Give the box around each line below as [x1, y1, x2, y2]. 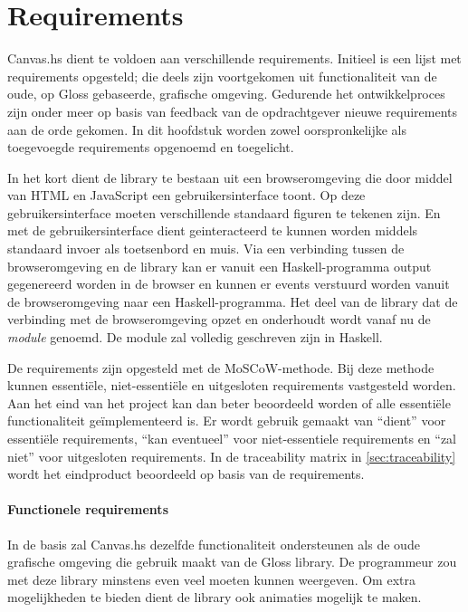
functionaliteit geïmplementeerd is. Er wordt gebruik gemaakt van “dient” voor [7, 411, 446, 430]
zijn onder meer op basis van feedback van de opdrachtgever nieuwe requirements [7, 101, 458, 120]
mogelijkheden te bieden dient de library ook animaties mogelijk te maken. [7, 588, 422, 607]
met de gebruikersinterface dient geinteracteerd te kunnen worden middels [7, 221, 418, 240]
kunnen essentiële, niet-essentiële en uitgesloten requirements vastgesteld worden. [7, 376, 456, 395]
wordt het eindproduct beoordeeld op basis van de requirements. [7, 464, 365, 483]
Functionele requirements [7, 500, 168, 519]
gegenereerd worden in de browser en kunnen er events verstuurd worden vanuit [7, 274, 450, 293]
